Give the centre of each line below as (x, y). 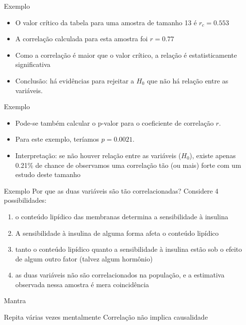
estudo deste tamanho (48, 174)
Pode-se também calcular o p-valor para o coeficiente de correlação (115, 122)
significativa (33, 64)
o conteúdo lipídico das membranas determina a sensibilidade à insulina (122, 216)
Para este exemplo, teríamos (57, 139)
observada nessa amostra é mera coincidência (82, 284)
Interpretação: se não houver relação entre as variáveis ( (98, 155)
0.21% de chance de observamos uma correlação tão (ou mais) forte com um (128, 165)
